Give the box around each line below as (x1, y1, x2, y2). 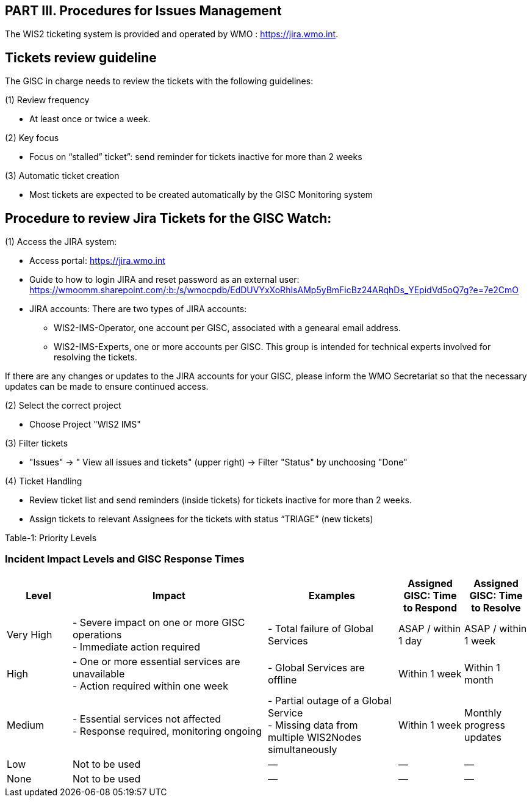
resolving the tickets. (54, 352, 137, 363)
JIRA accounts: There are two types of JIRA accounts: (29, 304, 247, 315)
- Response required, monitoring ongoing (73, 724, 262, 737)
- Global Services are (268, 661, 365, 674)
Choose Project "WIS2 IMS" (29, 419, 141, 430)
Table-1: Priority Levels (5, 533, 97, 544)
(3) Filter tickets (5, 438, 68, 449)
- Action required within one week (73, 679, 228, 692)
